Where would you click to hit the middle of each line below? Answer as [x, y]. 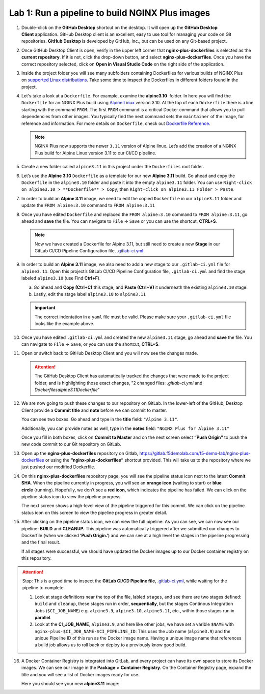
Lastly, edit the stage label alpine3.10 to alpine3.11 [90, 294]
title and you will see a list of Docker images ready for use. [80, 674]
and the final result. [41, 542]
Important [45, 308]
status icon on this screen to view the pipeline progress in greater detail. [94, 513]
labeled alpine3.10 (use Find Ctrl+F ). [61, 278]
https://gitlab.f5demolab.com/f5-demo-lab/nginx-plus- [195, 453]
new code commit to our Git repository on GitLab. [71, 444]
